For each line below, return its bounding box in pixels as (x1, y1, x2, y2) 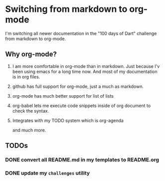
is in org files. (12, 73, 40, 80)
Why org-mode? (5, 50, 57, 59)
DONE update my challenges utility (5, 170, 90, 177)
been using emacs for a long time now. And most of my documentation (12, 68, 158, 74)
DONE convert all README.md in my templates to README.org (5, 156, 160, 163)
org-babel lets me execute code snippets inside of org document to (12, 103, 151, 109)
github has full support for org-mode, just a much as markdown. (12, 83, 144, 89)
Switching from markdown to (5, 3, 128, 15)
